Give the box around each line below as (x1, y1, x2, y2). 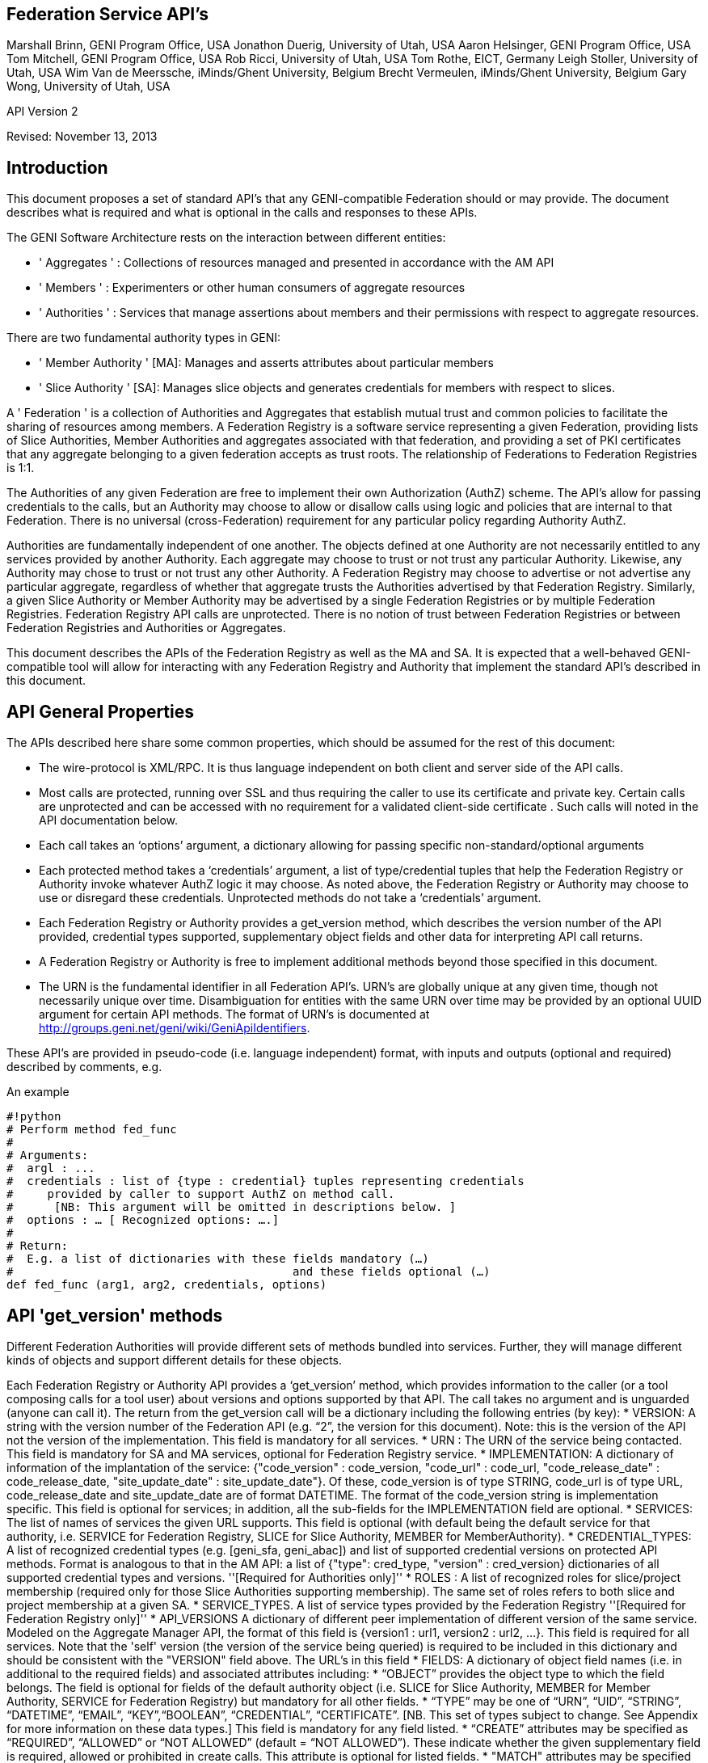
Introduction (6, 157, 108, 178)
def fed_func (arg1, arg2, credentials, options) (6, 1278, 327, 1292)
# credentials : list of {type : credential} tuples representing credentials (6, 1175, 525, 1188)
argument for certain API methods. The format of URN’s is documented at (39, 1007, 430, 1022)
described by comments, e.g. (6, 1060, 162, 1074)
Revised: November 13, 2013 (6, 129, 158, 144)
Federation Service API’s (6, 4, 209, 24)
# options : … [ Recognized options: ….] (6, 1213, 280, 1227)
